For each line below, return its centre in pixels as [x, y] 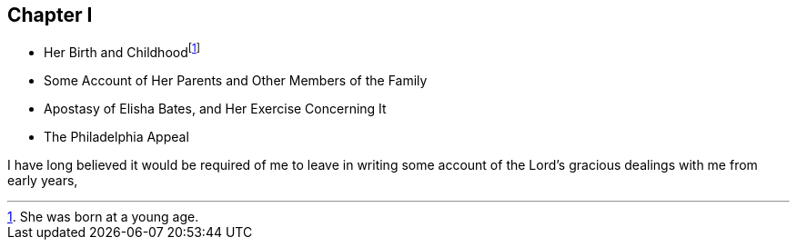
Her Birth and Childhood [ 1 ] [122, 51]
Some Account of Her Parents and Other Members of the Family [236, 81]
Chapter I [50, 15]
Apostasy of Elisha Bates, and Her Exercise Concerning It [215, 109]
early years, [43, 181]
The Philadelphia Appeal [116, 137]
